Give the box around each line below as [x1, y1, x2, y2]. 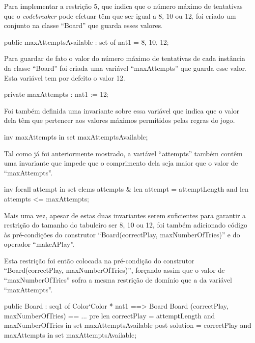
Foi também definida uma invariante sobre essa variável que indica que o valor [4, 105, 239, 115]
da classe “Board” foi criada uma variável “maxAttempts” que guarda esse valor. [4, 62, 247, 73]
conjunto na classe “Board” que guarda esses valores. [4, 20, 163, 30]
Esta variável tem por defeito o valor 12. [4, 72, 125, 83]
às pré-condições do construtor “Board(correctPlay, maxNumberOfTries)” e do [4, 229, 240, 239]
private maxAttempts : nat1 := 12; [4, 89, 109, 99]
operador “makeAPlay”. [4, 239, 75, 249]
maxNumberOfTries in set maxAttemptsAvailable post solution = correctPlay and [4, 320, 252, 330]
